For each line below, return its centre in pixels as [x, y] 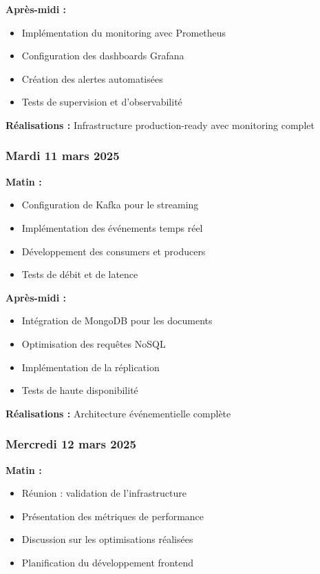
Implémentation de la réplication [90, 367]
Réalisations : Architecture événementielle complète [118, 413]
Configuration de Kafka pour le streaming [110, 205]
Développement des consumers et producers [114, 251]
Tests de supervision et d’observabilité [102, 102]
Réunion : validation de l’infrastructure [104, 493]
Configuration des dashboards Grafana [103, 56]
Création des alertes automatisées [92, 78]
